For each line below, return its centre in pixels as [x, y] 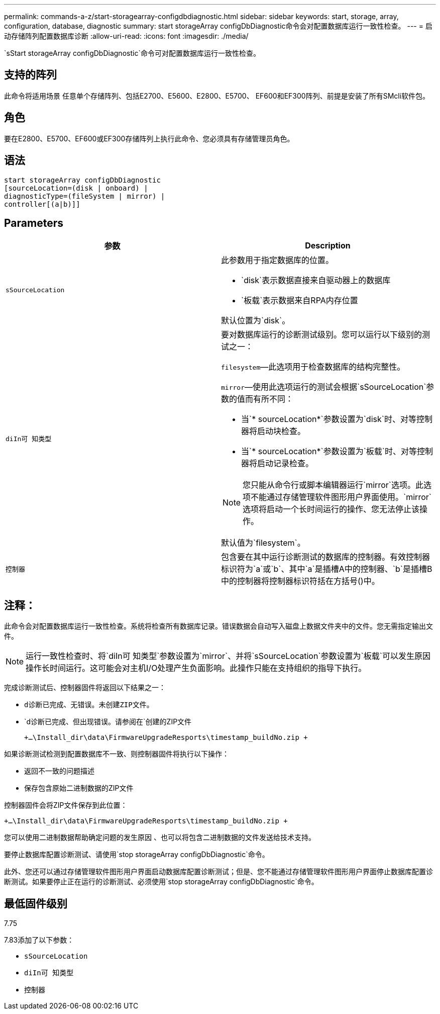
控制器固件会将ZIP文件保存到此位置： [66, 805]
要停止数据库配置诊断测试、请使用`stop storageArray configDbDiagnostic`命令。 [137, 855]
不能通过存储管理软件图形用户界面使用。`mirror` [341, 497]
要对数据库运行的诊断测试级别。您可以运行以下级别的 [322, 335]
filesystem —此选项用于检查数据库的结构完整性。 [313, 367]
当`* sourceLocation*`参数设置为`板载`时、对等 [329, 451]
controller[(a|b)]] [42, 204]
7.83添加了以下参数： [39, 940]
